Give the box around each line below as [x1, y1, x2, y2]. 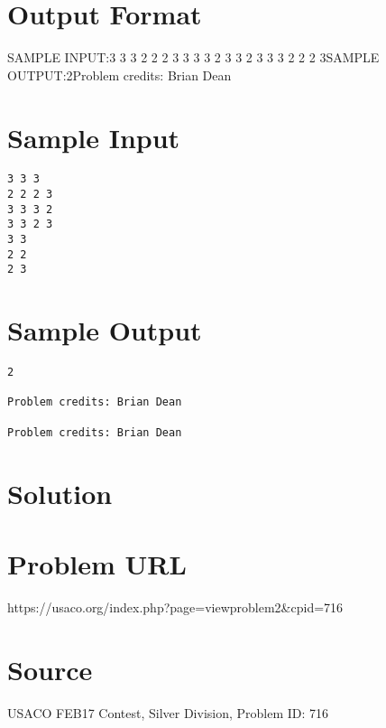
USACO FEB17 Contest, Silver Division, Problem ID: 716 [7, 703, 329, 722]
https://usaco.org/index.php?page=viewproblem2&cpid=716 [7, 597, 344, 616]
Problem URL [7, 546, 187, 582]
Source [7, 650, 93, 687]
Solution [7, 474, 113, 511]
